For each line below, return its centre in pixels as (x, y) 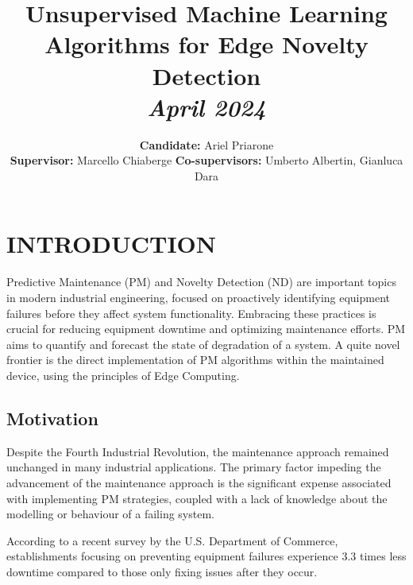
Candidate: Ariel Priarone (206, 144)
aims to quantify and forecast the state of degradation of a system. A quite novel (203, 344)
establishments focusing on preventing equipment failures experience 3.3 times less (206, 556)
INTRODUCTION (112, 244)
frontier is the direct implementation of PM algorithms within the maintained (195, 360)
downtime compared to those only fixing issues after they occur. (162, 571)
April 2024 (206, 107)
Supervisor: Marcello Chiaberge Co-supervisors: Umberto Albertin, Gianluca (206, 160)
